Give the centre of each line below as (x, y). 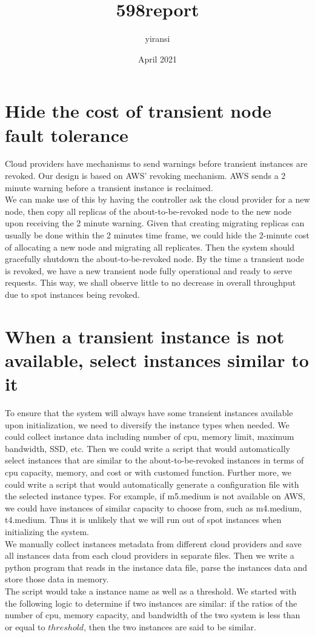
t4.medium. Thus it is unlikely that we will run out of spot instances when (143, 520)
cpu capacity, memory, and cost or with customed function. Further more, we (148, 472)
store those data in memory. (57, 579)
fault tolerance (67, 134)
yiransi (157, 39)
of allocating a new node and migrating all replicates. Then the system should (150, 247)
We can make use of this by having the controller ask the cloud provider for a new (157, 199)
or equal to (25, 626)
